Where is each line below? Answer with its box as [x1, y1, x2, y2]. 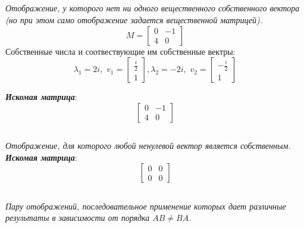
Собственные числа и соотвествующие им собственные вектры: [5, 45, 236, 57]
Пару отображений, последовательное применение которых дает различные [5, 199, 286, 212]
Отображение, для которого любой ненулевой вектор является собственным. [5, 139, 291, 152]
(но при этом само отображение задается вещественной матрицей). [5, 13, 262, 26]
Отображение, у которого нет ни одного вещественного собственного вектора [5, 2, 300, 14]
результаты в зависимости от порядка [5, 211, 150, 224]
